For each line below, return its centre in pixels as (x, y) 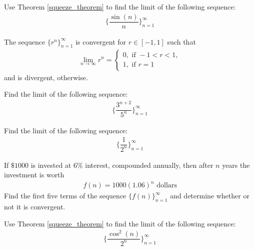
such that (181, 41)
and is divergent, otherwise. (46, 77)
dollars (167, 186)
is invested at (51, 165)
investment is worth (34, 175)
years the (236, 165)
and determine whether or (210, 196)
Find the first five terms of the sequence (65, 196)
